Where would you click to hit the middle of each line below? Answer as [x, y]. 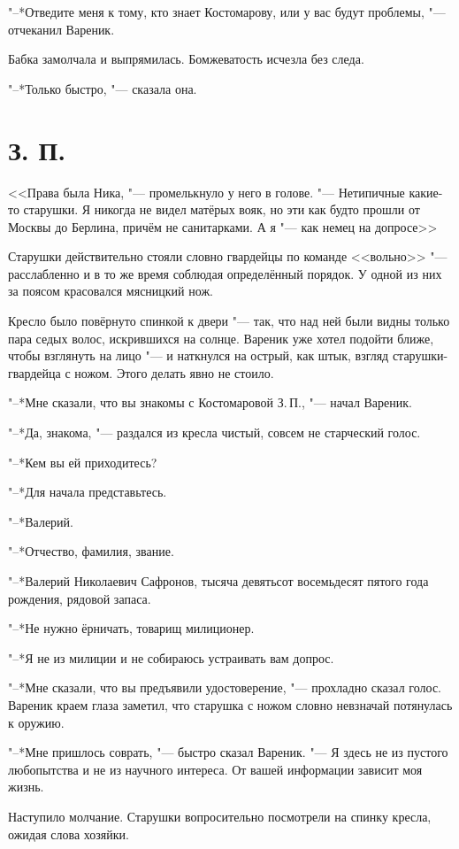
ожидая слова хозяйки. [69, 834]
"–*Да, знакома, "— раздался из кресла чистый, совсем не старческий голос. [214, 432]
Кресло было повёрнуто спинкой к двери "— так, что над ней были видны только [229, 321]
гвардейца [34, 372]
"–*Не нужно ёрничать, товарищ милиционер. [131, 628]
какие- [426, 192]
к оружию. [36, 722]
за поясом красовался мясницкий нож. [111, 291]
